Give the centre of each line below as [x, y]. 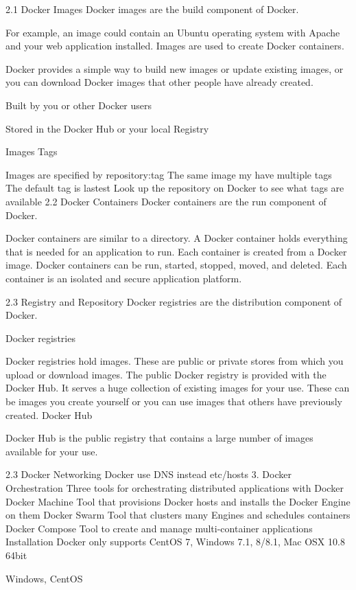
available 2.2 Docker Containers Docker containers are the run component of [166, 201]
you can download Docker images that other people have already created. [159, 82]
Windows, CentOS [44, 578]
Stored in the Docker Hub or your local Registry [107, 128]
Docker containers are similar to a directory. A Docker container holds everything [177, 238]
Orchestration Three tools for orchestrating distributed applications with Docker [175, 488]
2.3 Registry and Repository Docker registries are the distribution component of [174, 301]
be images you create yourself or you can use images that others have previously [174, 401]
